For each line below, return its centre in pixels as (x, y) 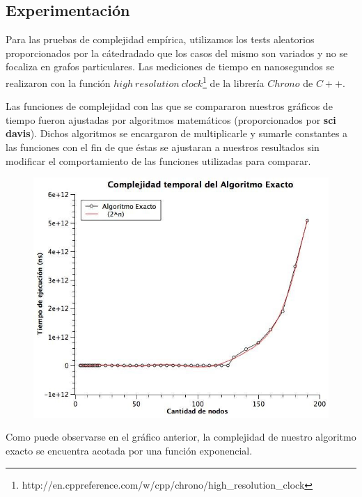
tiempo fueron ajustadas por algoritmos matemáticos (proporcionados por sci (171, 119)
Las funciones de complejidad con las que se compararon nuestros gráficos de (169, 106)
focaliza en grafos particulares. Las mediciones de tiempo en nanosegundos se (170, 66)
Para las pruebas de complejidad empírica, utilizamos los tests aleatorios (160, 39)
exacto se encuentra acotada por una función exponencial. (129, 450)
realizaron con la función (58, 82)
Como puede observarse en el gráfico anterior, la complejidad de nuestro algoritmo (181, 437)
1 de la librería (234, 81)
